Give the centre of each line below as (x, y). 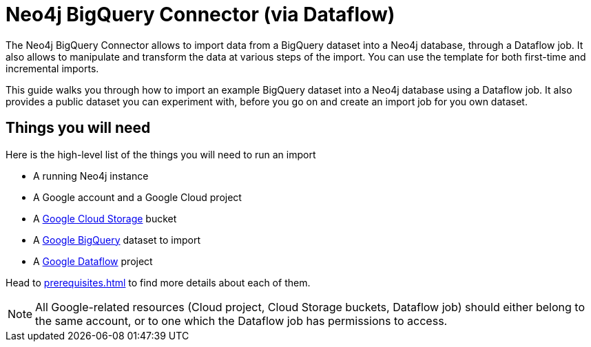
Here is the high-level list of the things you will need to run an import (161, 154)
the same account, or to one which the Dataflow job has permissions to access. (241, 320)
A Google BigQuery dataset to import (117, 240)
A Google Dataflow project (93, 261)
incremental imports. (52, 68)
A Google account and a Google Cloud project (137, 197)
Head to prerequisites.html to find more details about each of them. (158, 282)
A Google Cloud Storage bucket (105, 218)
